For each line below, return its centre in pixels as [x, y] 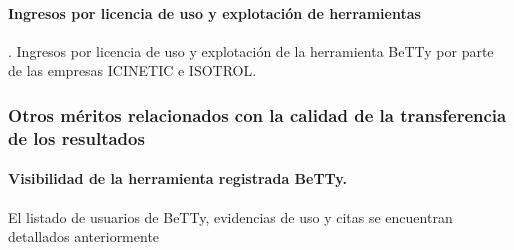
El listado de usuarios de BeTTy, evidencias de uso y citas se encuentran [230, 216]
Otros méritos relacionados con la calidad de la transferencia [257, 114]
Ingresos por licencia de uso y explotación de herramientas [214, 12]
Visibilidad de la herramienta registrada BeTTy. [177, 178]
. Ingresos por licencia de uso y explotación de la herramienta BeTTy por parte [251, 50]
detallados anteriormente [84, 236]
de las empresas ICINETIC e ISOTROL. [132, 70]
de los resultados [76, 137]
